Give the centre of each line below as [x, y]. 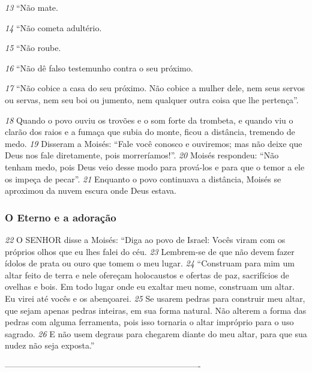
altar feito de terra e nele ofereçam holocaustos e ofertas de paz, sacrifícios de [147, 274]
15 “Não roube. [33, 48]
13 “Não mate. [31, 7]
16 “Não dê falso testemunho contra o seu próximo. [99, 67]
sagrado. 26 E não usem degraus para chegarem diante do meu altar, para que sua [156, 333]
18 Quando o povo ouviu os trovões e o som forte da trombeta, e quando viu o [149, 120]
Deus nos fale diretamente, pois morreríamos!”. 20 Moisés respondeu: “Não [142, 155]
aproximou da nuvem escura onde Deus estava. [91, 190]
